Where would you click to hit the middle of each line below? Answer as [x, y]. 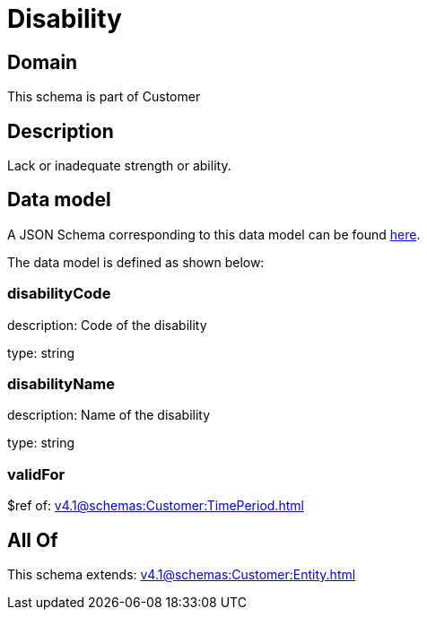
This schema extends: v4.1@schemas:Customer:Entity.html [182, 574]
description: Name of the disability [109, 415]
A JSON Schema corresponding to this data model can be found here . [214, 234]
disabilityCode [59, 294]
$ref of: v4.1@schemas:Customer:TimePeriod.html [156, 506]
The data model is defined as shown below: [136, 262]
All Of [33, 540]
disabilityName [61, 383]
